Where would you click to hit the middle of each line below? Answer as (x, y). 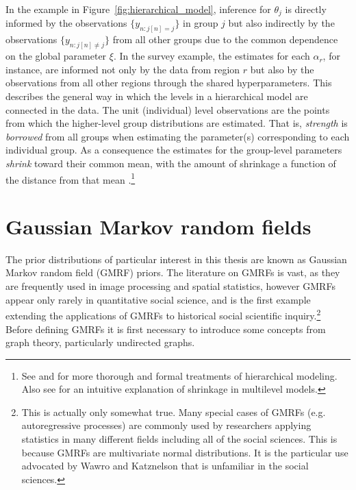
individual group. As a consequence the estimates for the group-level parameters (174, 150)
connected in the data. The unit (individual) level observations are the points (168, 109)
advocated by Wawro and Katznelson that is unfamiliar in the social (165, 466)
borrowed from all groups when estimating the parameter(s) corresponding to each (178, 136)
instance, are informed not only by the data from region (123, 69)
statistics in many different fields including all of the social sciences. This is (179, 439)
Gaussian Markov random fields (158, 226)
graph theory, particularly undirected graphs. (100, 342)
